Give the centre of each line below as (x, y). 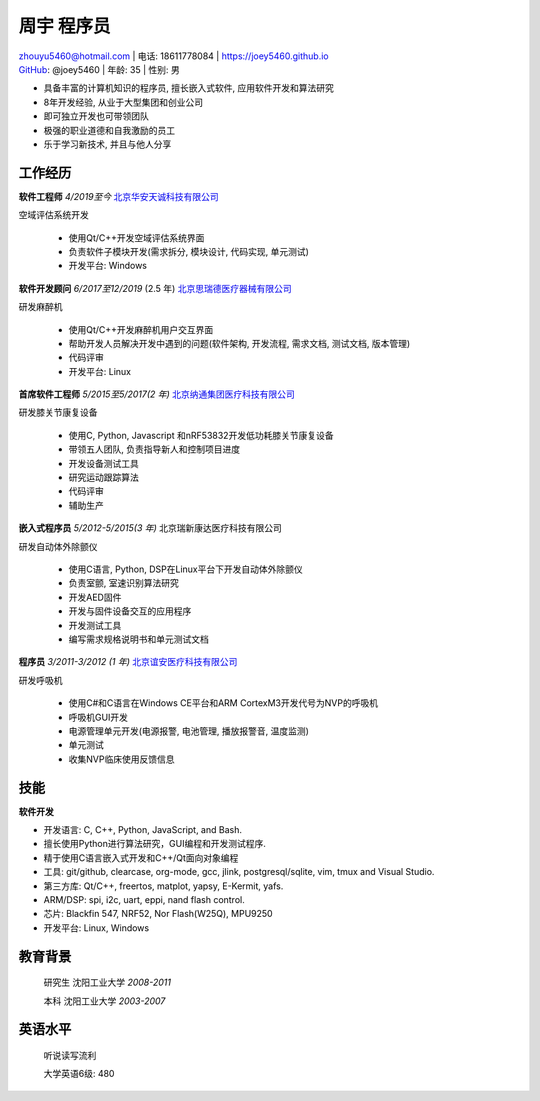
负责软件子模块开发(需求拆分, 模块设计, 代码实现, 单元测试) (189, 251)
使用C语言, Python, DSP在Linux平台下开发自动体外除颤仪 (186, 569)
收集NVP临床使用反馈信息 (121, 759)
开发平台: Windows (107, 266)
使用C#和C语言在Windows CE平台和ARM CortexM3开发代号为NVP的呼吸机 (223, 703)
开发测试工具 (95, 625)
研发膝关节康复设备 (58, 412)
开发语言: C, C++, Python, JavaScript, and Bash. (142, 829)
